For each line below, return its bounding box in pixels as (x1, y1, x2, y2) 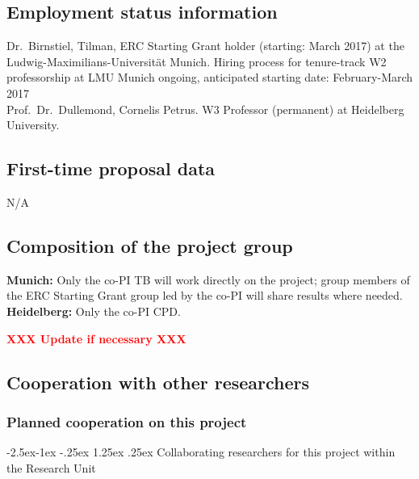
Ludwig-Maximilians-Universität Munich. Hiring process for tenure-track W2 (6, 53, 387, 69)
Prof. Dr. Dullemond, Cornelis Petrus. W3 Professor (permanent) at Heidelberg (6, 100, 404, 117)
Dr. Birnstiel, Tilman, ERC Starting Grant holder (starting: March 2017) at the (6, 37, 404, 54)
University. (6, 116, 60, 133)
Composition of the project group (6, 233, 293, 258)
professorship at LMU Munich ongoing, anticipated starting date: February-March (6, 69, 413, 86)
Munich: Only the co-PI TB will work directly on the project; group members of (6, 271, 410, 288)
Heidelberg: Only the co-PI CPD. (6, 302, 181, 319)
